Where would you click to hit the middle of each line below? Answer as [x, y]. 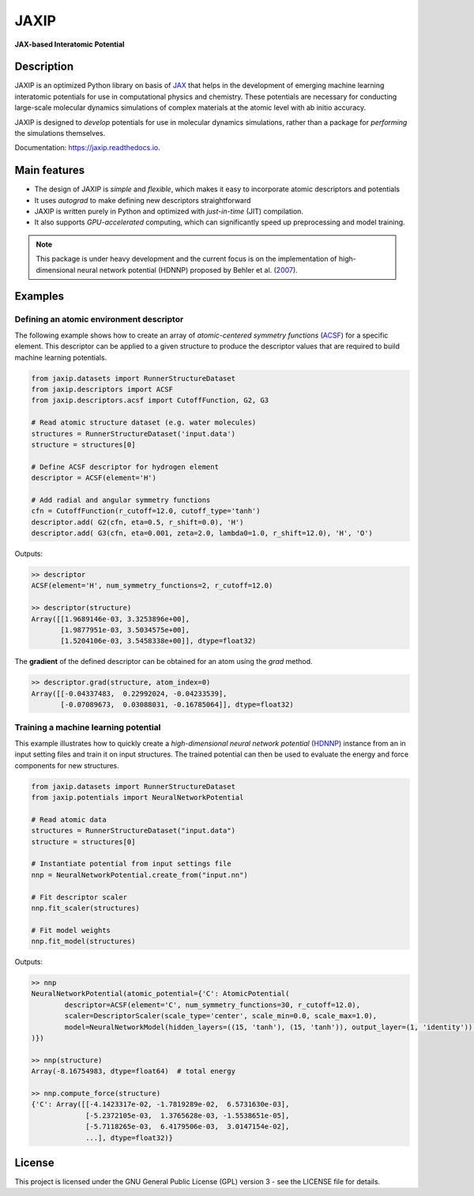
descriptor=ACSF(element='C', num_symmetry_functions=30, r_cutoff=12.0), [213, 1005]
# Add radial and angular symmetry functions [121, 500]
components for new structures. [67, 765]
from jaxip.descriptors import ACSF [102, 389]
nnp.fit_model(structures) [83, 941]
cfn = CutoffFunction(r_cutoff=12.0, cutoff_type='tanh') [146, 511]
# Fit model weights [71, 930]
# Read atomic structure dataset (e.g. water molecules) [144, 423]
